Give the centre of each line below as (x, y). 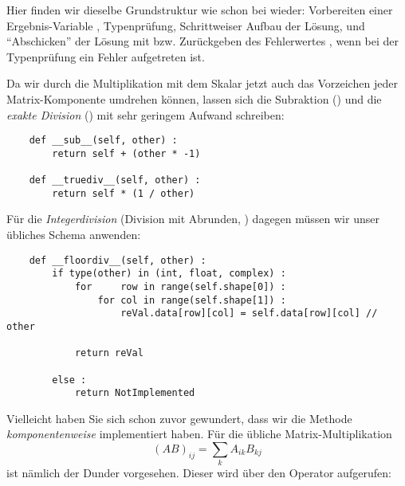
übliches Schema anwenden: (74, 235)
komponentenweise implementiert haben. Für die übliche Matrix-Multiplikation (199, 434)
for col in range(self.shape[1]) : (192, 300)
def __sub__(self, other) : (103, 141)
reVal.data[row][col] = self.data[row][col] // (249, 314)
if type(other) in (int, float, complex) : (169, 274)
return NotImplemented (135, 393)
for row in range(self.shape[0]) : (180, 286)
